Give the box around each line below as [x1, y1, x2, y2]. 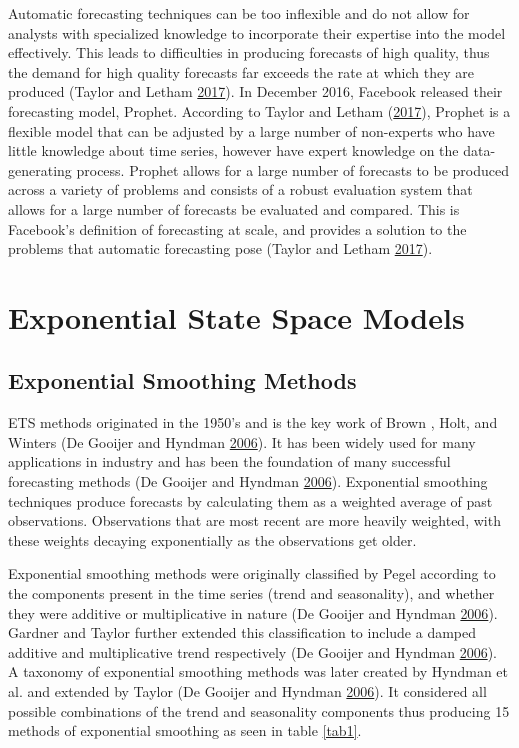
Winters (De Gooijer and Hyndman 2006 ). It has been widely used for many [8, 431, 476, 452]
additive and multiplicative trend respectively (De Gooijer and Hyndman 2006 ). [8, 641, 497, 662]
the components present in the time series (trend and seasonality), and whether [8, 583, 495, 604]
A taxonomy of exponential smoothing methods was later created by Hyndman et [8, 661, 509, 682]
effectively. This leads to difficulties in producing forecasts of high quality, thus [8, 42, 490, 63]
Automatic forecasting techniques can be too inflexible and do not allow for [8, 3, 470, 23]
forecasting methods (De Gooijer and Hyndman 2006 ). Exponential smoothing [8, 471, 488, 492]
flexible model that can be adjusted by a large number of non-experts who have [8, 120, 495, 141]
